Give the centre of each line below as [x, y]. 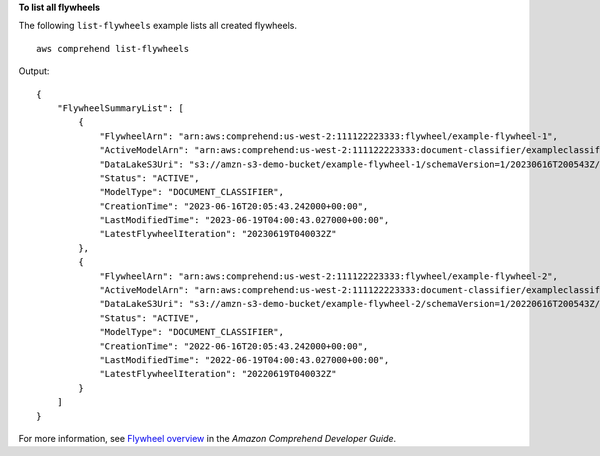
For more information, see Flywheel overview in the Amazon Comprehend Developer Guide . [207, 438]
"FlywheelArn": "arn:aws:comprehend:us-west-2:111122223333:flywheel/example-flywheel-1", [329, 136]
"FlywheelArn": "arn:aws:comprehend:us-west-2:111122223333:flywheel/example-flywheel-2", [329, 276]
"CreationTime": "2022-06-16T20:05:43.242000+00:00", [234, 346]
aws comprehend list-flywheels [113, 48]
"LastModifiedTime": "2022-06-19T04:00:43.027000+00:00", [244, 359]
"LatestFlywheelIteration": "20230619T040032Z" [218, 234]
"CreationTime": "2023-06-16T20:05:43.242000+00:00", [234, 206]
